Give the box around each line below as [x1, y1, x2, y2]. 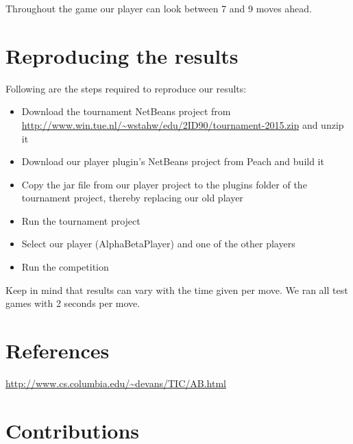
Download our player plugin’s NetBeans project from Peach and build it [21, 154, 324, 169]
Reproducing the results [5, 41, 239, 69]
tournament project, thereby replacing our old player [21, 190, 243, 205]
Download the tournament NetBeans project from [21, 104, 231, 119]
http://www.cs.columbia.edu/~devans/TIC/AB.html [5, 375, 226, 390]
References [5, 336, 110, 365]
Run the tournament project [21, 213, 141, 227]
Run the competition [21, 260, 109, 274]
